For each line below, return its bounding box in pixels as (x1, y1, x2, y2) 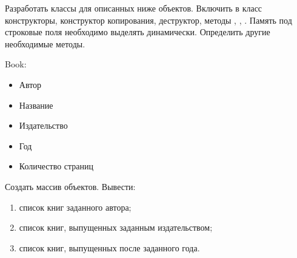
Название (19, 98, 53, 111)
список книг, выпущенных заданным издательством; (19, 221, 213, 234)
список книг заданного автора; (19, 200, 132, 213)
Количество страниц (19, 160, 94, 172)
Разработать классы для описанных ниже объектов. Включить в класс (5, 2, 262, 14)
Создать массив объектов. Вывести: (5, 180, 136, 192)
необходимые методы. (5, 37, 85, 50)
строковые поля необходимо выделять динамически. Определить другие (5, 25, 270, 38)
